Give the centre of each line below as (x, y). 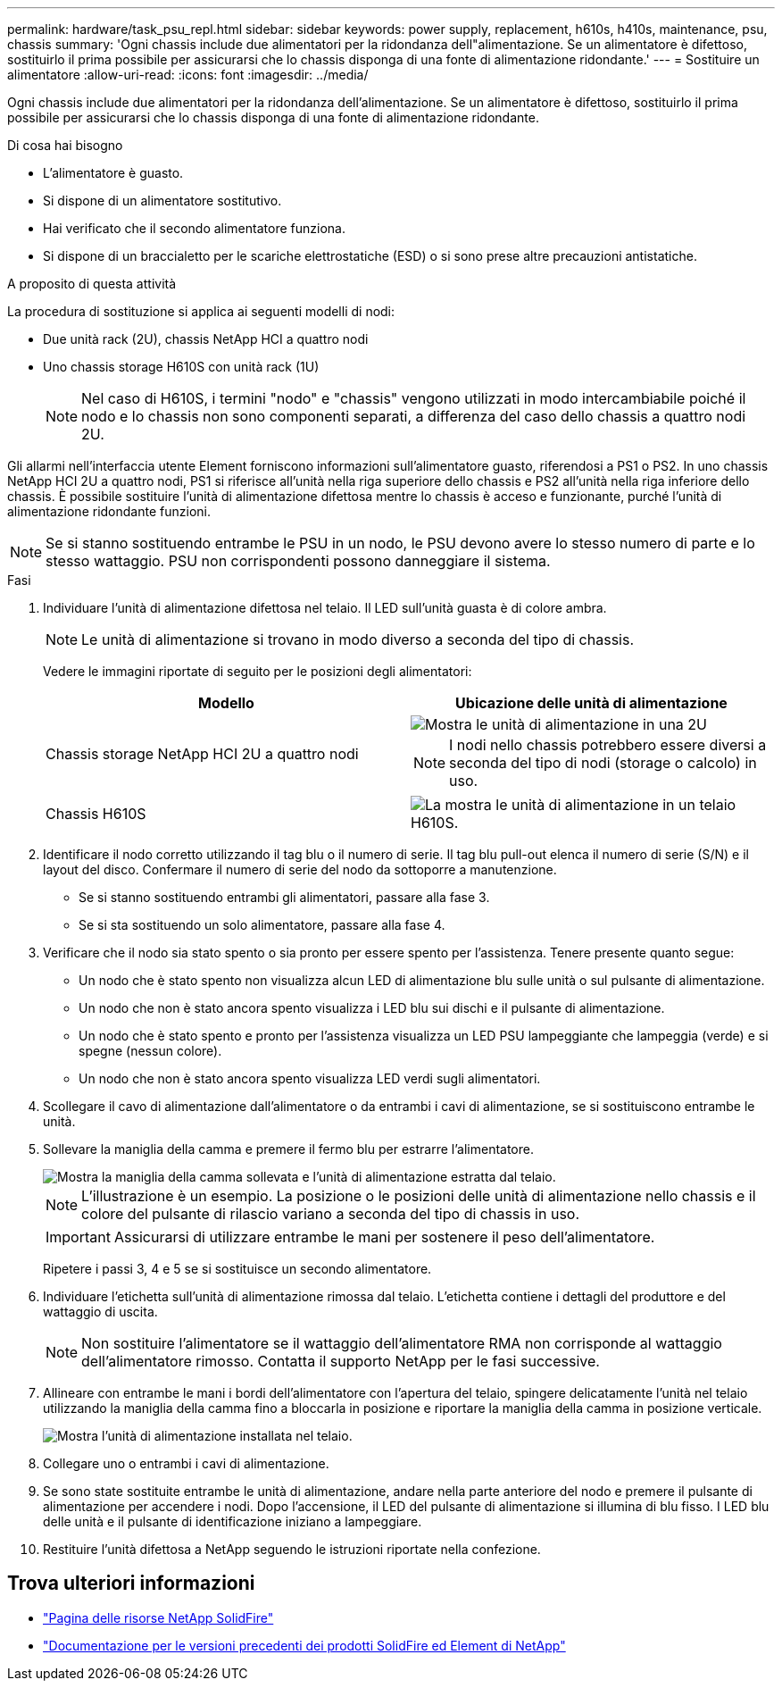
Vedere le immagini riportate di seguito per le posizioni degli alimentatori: (258, 671)
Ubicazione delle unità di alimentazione (591, 703)
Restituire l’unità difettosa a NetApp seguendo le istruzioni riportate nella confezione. (292, 1549)
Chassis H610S (96, 814)
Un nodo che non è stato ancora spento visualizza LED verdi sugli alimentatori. (310, 1078)
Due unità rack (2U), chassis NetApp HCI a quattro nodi (206, 339)
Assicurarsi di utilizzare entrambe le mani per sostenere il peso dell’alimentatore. (384, 1237)
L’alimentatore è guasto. (113, 173)
